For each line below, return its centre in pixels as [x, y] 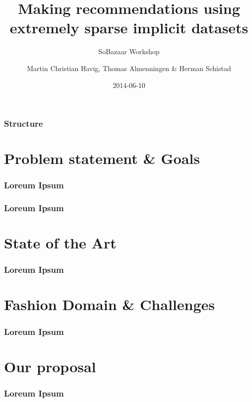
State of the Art [60, 243]
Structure [24, 123]
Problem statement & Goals [102, 158]
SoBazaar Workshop [129, 51]
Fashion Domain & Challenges [109, 304]
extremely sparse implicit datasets [129, 28]
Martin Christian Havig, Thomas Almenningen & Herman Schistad [129, 68]
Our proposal [50, 366]
